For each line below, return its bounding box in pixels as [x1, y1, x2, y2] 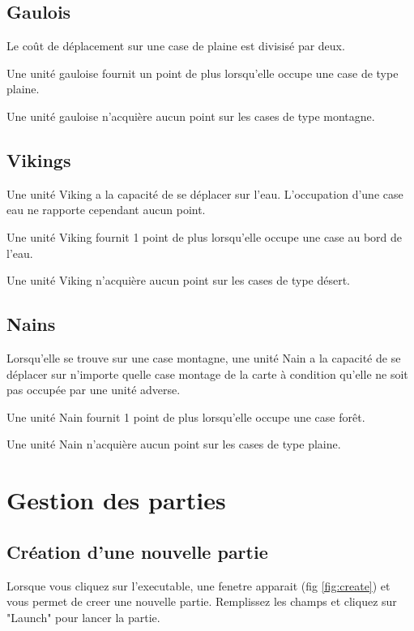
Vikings [6, 147, 71, 172]
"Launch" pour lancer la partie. [6, 608, 160, 625]
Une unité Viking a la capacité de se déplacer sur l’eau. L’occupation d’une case [6, 185, 403, 202]
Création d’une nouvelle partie [6, 539, 268, 564]
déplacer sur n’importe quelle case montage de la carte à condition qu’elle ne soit [6, 365, 408, 382]
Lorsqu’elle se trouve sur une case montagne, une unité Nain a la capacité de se [6, 349, 401, 366]
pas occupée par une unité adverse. [6, 381, 181, 398]
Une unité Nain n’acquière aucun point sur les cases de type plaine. [6, 436, 341, 453]
